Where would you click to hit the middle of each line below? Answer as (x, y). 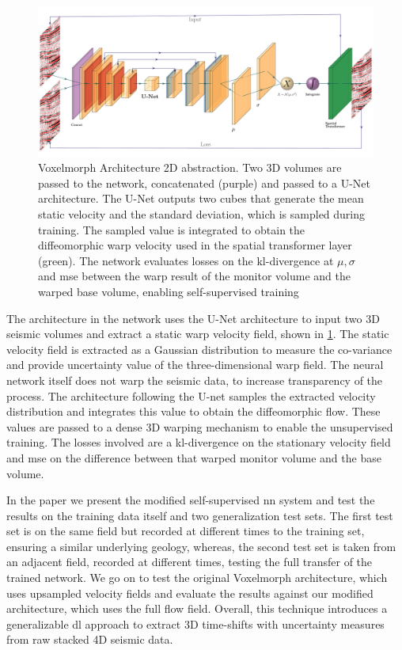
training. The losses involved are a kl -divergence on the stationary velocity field (199, 442)
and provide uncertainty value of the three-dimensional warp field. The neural (195, 365)
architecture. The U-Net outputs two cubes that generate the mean (201, 198)
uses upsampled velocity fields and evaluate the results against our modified (190, 593)
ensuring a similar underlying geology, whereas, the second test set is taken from (201, 546)
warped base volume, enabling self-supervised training (169, 291)
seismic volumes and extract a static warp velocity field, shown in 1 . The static (198, 334)
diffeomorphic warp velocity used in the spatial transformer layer (195, 245)
